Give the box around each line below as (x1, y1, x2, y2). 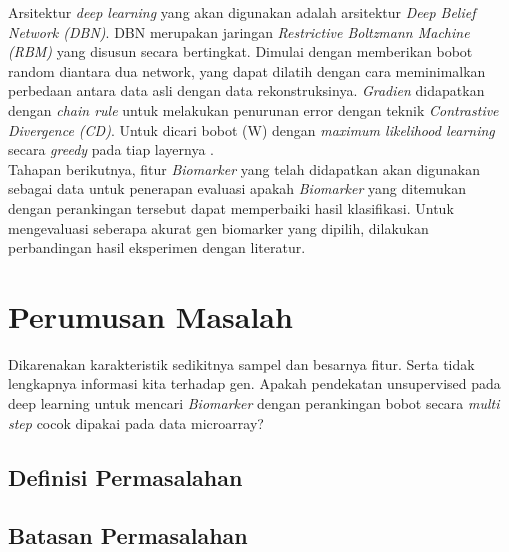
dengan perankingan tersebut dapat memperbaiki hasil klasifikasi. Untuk (8, 197, 454, 218)
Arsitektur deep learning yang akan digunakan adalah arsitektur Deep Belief (8, 2, 476, 22)
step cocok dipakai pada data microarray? (8, 412, 264, 433)
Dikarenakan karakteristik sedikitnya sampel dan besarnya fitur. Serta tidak (8, 353, 475, 374)
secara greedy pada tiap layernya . (8, 139, 214, 160)
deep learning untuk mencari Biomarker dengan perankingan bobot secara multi (8, 393, 500, 414)
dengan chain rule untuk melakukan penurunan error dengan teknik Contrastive (8, 99, 499, 120)
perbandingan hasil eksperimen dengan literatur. (8, 237, 306, 258)
